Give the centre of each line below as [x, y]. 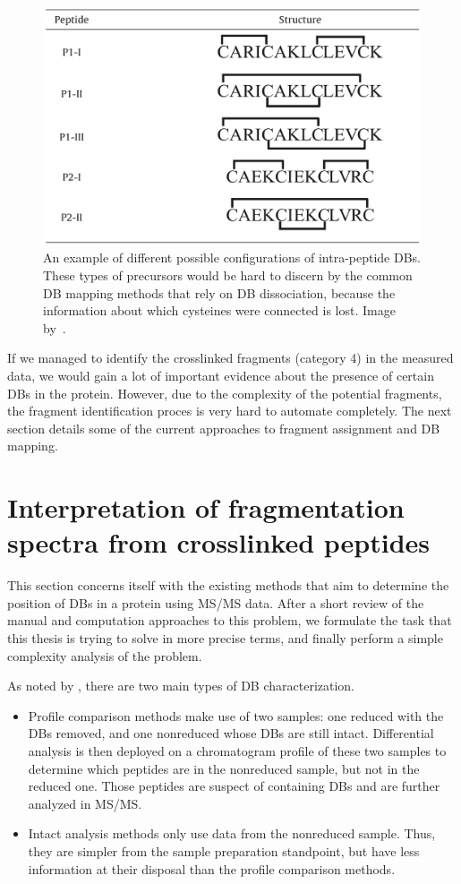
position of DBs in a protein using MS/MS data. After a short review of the [216, 602]
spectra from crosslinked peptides [219, 542]
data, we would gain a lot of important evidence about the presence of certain [221, 375]
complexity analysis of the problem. [105, 655]
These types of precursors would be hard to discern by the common [228, 275]
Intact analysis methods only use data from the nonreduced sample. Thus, [232, 833]
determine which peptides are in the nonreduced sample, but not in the [224, 768]
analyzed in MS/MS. [85, 803]
